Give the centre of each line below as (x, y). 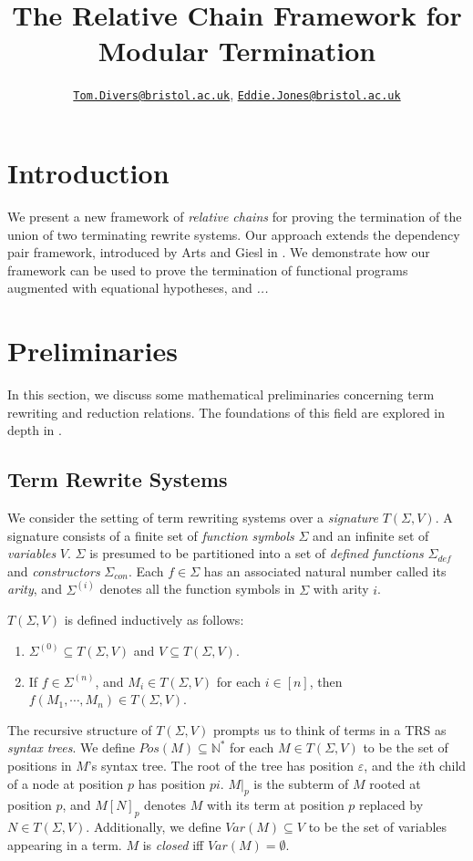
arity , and (35, 589)
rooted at (395, 783)
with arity (341, 589)
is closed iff (173, 844)
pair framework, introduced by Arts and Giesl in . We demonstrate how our (219, 252)
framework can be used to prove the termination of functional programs (208, 270)
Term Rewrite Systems (118, 479)
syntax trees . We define (71, 747)
